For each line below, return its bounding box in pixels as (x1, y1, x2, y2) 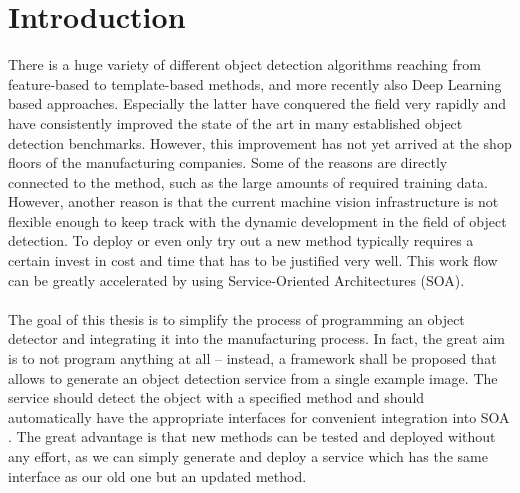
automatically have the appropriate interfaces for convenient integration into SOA (8, 406, 510, 427)
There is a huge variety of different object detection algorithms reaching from (8, 54, 481, 75)
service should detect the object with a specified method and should (8, 387, 425, 408)
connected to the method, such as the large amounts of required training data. (8, 171, 488, 192)
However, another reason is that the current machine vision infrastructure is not (8, 191, 499, 212)
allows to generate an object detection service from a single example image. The (8, 367, 498, 388)
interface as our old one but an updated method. (8, 465, 307, 486)
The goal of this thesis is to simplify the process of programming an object (8, 308, 465, 329)
